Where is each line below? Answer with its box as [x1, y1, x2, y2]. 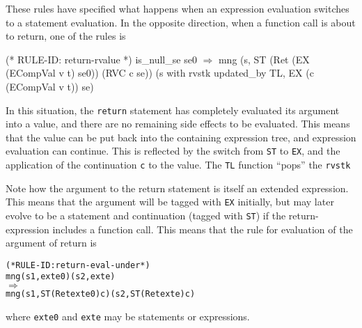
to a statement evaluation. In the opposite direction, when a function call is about [6, 15, 356, 29]
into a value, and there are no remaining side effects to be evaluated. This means [6, 116, 350, 131]
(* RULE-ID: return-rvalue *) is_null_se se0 [6, 52, 197, 66]
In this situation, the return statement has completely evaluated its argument [6, 102, 340, 117]
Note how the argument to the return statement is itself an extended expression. [6, 180, 349, 195]
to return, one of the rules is [6, 29, 126, 43]
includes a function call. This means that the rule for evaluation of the [52, 221, 353, 236]
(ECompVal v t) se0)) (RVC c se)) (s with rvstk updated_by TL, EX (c [6, 65, 314, 80]
